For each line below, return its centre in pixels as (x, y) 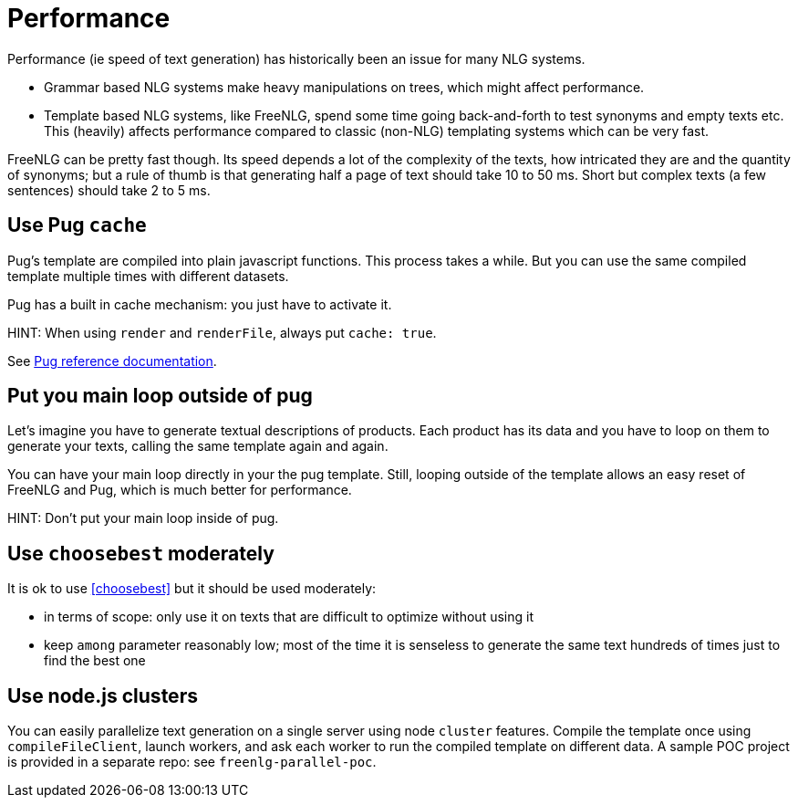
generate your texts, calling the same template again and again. (198, 446)
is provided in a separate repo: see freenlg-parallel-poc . (192, 762)
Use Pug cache (77, 225)
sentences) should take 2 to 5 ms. (109, 190)
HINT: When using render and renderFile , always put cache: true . (222, 332)
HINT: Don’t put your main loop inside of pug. (143, 518)
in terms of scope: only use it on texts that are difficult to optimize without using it (289, 617)
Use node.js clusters (103, 695)
